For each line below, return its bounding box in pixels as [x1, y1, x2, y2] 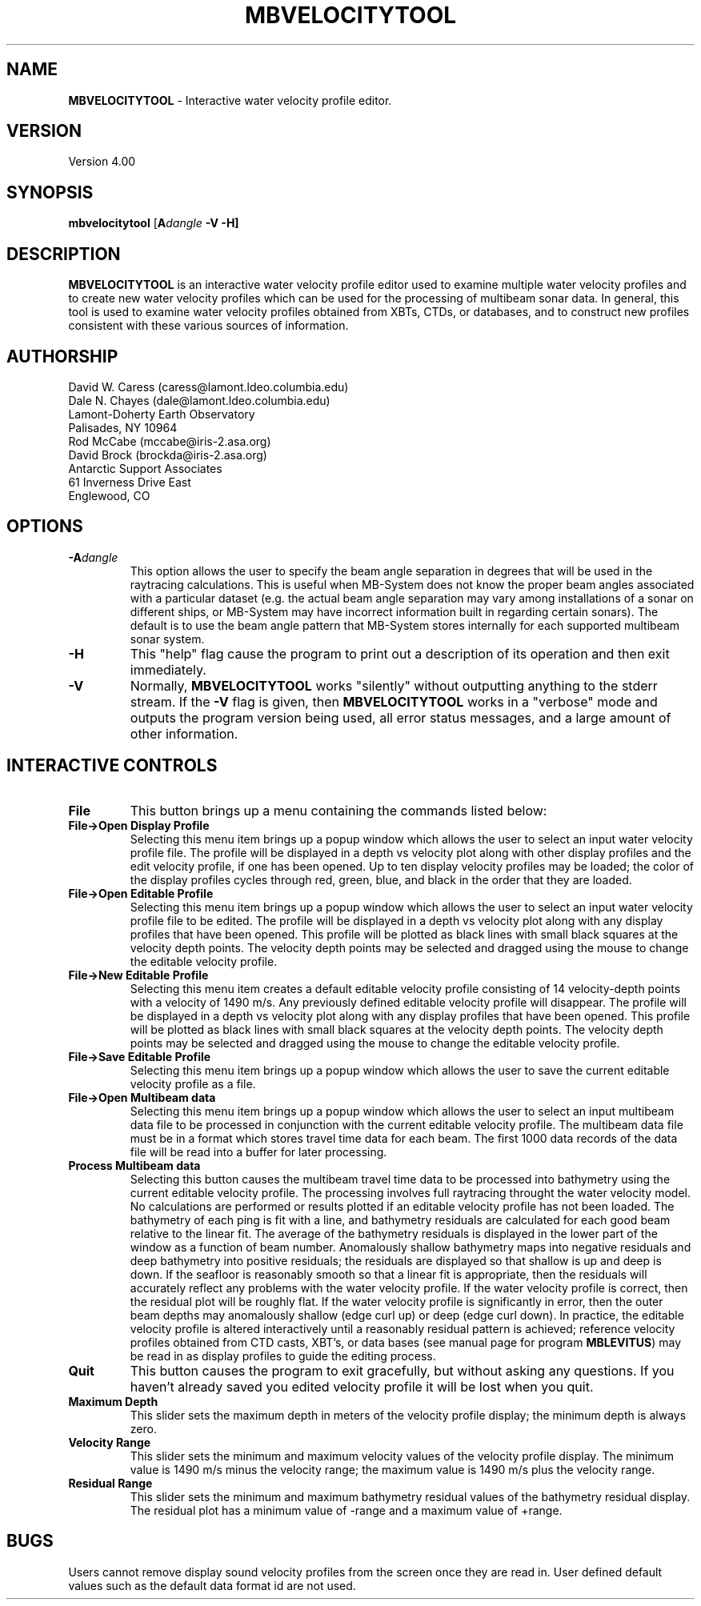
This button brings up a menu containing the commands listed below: [130, 802, 547, 819]
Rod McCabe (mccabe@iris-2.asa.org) [68, 434, 271, 448]
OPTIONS [6, 516, 83, 537]
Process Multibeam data [68, 1158, 201, 1172]
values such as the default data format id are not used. [68, 1578, 356, 1592]
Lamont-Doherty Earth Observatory [68, 407, 255, 421]
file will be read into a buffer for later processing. [130, 1144, 387, 1159]
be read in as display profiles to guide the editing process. [130, 1348, 436, 1363]
